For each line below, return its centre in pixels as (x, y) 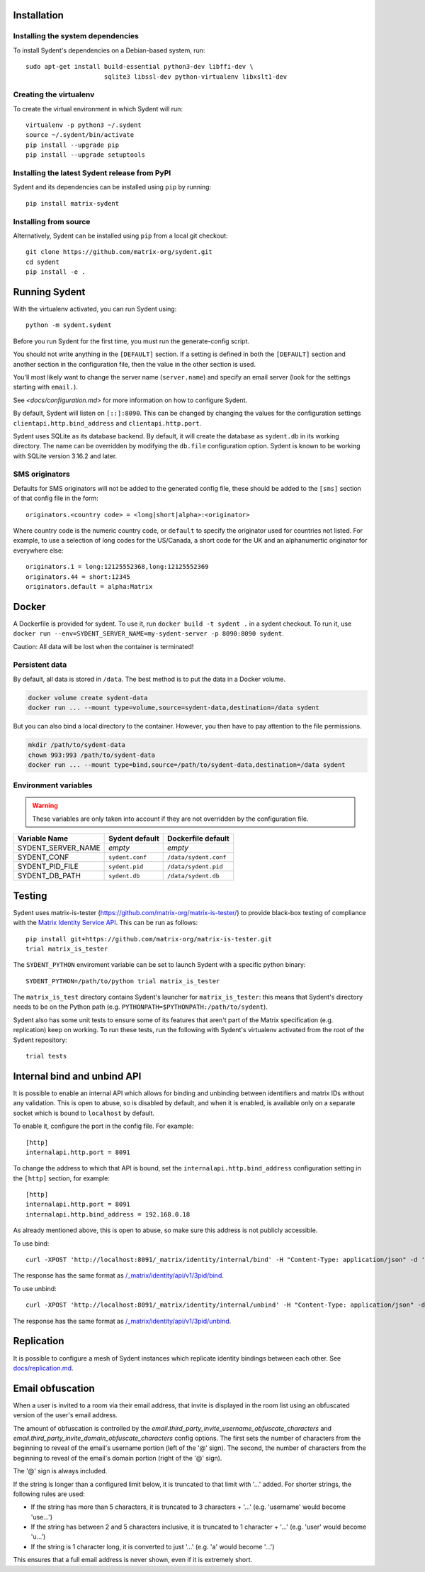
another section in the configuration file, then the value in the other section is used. (135, 364)
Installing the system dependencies (76, 36)
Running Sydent (49, 292)
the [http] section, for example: (61, 1178)
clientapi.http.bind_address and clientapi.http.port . (107, 423)
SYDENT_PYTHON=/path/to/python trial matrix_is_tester (123, 981)
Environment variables (53, 785)
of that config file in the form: (56, 498)
